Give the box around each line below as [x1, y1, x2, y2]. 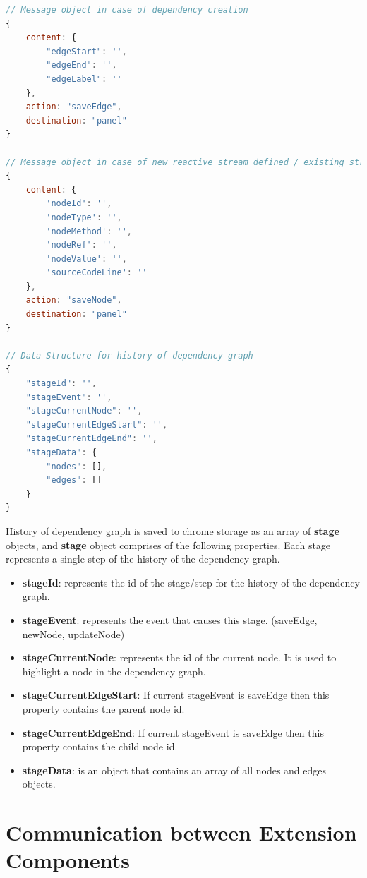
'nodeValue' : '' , [46, 253, 127, 264]
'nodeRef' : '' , [46, 240, 117, 251]
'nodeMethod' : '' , [46, 226, 133, 236]
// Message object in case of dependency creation [6, 5, 248, 15]
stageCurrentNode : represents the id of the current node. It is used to [22, 650, 337, 665]
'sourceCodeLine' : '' [46, 267, 148, 278]
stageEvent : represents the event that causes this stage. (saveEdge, [22, 612, 318, 627]
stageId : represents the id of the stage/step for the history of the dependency [22, 575, 360, 589]
